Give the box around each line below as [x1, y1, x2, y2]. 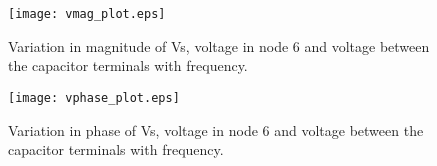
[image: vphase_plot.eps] [8, 90, 180, 105]
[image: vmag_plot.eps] [8, 7, 166, 21]
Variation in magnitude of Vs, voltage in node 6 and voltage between [8, 35, 430, 56]
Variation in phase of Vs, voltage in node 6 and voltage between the [8, 119, 424, 140]
